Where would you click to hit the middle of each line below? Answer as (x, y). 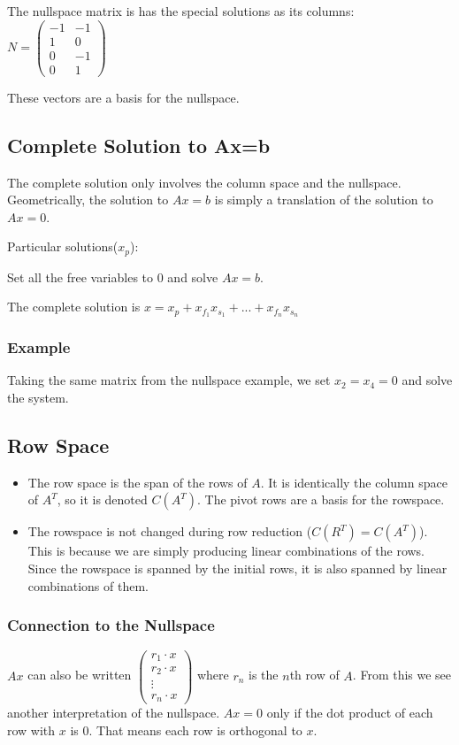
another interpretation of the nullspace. (114, 713)
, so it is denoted (102, 499)
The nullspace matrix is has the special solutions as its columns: (181, 11)
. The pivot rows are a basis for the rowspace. (321, 499)
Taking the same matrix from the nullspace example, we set (169, 380)
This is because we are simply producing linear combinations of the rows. (226, 551)
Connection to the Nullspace (111, 625)
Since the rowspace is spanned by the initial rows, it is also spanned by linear (237, 568)
